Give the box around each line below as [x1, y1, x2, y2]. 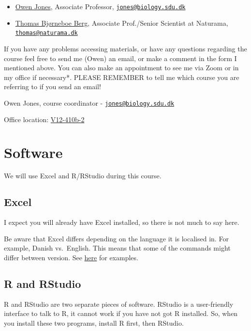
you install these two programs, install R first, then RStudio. [4, 317, 184, 328]
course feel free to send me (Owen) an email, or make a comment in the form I [4, 53, 237, 63]
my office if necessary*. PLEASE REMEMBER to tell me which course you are [4, 72, 239, 82]
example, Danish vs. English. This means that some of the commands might [4, 243, 231, 253]
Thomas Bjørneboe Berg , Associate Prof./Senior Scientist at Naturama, [15, 17, 228, 28]
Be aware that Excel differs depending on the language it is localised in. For [4, 233, 229, 243]
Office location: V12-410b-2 [4, 114, 85, 124]
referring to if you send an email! [4, 81, 101, 92]
